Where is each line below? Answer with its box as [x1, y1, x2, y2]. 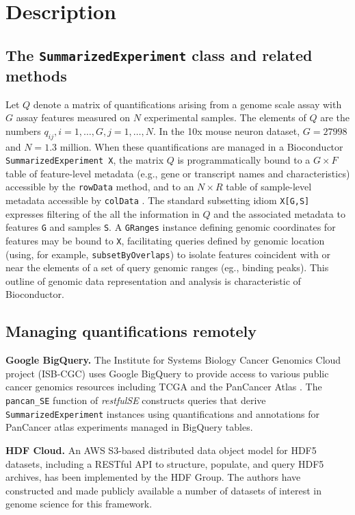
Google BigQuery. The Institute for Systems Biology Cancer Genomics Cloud [5, 353, 341, 367]
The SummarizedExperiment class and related [5, 44, 313, 65]
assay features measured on [16, 110, 131, 125]
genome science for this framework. [5, 497, 153, 511]
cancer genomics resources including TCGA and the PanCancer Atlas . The [5, 379, 322, 394]
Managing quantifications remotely [5, 321, 257, 342]
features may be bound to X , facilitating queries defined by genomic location [5, 233, 325, 247]
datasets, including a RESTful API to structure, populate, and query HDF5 [5, 456, 324, 470]
